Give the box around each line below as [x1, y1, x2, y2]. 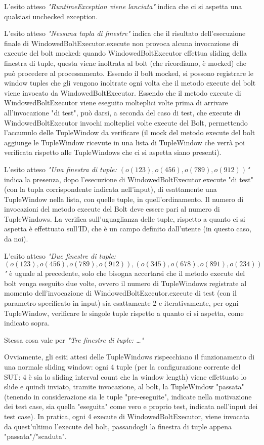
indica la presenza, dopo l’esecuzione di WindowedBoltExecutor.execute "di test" [4, 174, 253, 184]
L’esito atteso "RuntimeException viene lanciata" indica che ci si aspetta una [4, 1, 242, 11]
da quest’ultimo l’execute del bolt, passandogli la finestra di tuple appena [4, 421, 232, 431]
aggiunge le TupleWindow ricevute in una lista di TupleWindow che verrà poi [4, 137, 245, 147]
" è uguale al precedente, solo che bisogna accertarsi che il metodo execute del [4, 268, 245, 278]
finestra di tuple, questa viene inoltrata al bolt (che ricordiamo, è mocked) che [4, 57, 247, 68]
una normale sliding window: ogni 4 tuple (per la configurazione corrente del [4, 361, 241, 372]
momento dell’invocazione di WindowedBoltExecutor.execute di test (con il [4, 288, 237, 298]
